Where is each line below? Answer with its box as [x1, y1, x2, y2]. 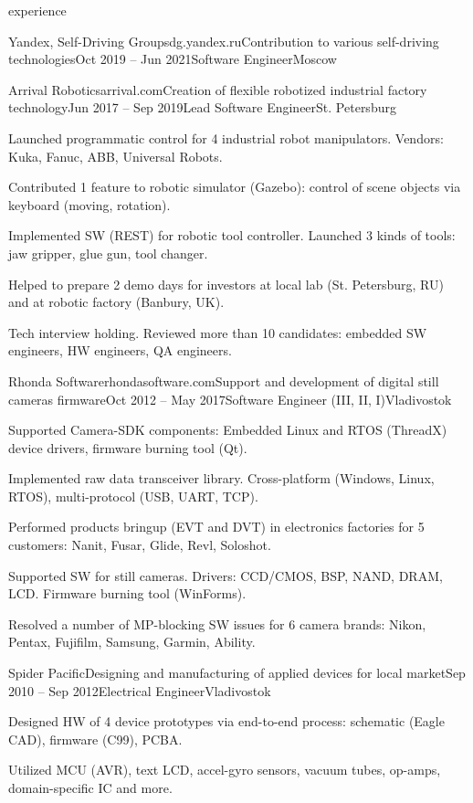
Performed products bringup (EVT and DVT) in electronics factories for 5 [8, 517, 425, 536]
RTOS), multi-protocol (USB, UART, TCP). [8, 486, 258, 505]
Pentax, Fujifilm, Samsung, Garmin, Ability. [8, 632, 256, 651]
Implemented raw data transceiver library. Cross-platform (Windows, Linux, [8, 469, 435, 488]
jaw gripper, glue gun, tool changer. [8, 243, 208, 262]
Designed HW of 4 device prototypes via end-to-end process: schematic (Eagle [8, 712, 445, 731]
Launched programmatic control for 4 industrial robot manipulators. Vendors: [8, 128, 444, 147]
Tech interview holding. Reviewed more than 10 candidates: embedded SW [8, 322, 427, 342]
